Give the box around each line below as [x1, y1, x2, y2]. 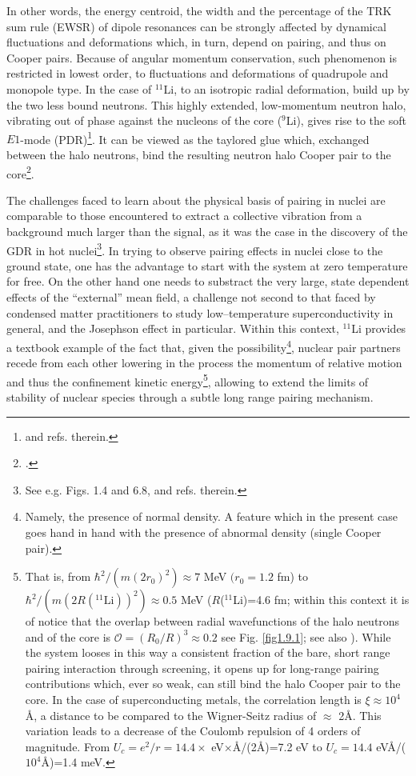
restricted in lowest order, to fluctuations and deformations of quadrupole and [6, 65, 389, 82]
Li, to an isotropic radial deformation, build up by [163, 80, 410, 97]
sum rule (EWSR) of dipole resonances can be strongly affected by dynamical [6, 18, 386, 34]
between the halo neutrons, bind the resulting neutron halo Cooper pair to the [6, 146, 391, 162]
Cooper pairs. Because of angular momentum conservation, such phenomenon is [6, 49, 397, 66]
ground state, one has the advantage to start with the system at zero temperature [6, 257, 408, 274]
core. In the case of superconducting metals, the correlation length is [25, 691, 362, 708]
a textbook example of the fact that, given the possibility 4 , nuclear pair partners [6, 336, 401, 355]
